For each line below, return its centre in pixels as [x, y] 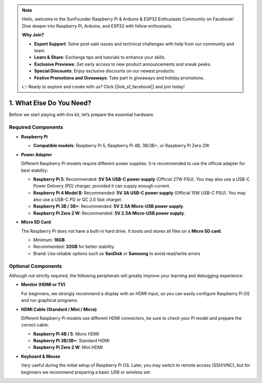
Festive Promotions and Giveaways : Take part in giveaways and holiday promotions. [119, 78]
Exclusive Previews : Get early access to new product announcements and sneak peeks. [123, 64]
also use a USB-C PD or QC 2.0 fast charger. [78, 200]
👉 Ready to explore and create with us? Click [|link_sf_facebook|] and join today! [103, 86]
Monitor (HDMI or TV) [43, 284]
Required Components [36, 127]
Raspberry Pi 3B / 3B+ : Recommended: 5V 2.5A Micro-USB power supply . [109, 206]
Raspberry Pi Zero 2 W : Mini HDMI [68, 348]
